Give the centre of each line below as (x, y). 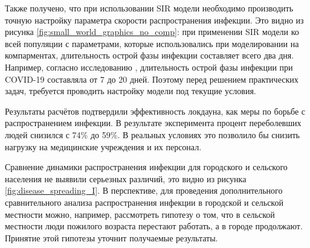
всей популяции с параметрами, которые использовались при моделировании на (152, 43)
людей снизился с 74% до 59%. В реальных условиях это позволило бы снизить (153, 134)
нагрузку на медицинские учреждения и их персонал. (103, 146)
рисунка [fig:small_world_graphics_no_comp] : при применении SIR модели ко (152, 32)
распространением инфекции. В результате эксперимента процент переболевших (153, 123)
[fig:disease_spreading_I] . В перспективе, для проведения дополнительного (144, 190)
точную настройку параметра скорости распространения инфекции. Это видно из (154, 20)
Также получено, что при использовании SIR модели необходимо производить (149, 8)
